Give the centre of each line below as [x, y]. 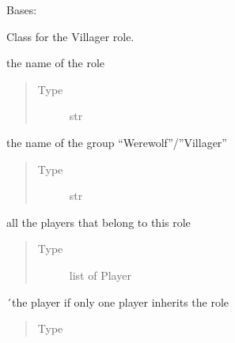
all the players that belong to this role [99, 222]
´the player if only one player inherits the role [118, 302]
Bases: [22, 9]
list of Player [100, 275]
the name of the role [56, 63]
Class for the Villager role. [70, 36]
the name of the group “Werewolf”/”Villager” [117, 142]
